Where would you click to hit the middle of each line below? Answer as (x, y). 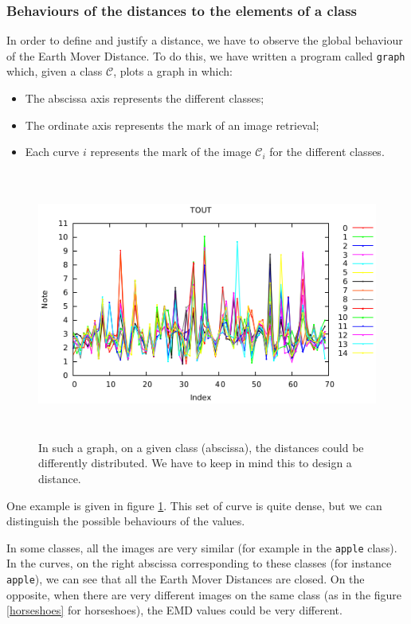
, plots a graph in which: (173, 71)
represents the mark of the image (171, 152)
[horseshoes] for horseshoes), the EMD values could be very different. (174, 610)
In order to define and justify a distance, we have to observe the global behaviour (205, 40)
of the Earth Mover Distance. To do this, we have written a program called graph (206, 55)
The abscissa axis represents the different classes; (145, 98)
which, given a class (55, 71)
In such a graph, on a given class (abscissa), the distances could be (201, 447)
